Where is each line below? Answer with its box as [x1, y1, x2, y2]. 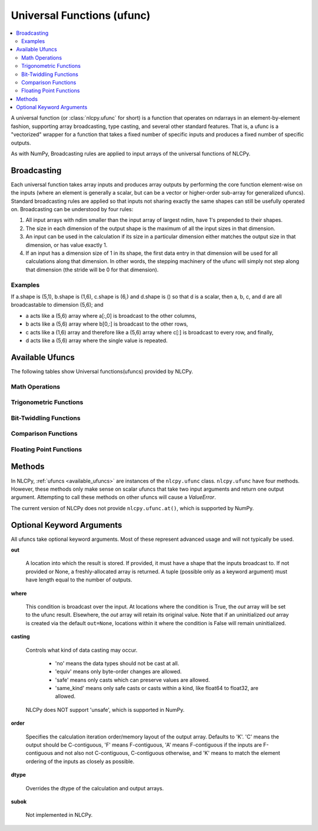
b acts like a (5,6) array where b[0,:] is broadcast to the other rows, [25, 320, 188, 327]
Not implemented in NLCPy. [25, 812, 93, 819]
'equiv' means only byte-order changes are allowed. [55, 668, 182, 675]
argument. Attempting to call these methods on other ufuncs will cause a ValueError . [11, 494, 216, 501]
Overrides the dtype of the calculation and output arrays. [25, 784, 164, 791]
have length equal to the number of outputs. [25, 576, 132, 583]
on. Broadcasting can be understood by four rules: [11, 206, 134, 213]
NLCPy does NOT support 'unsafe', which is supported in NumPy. [25, 706, 185, 713]
